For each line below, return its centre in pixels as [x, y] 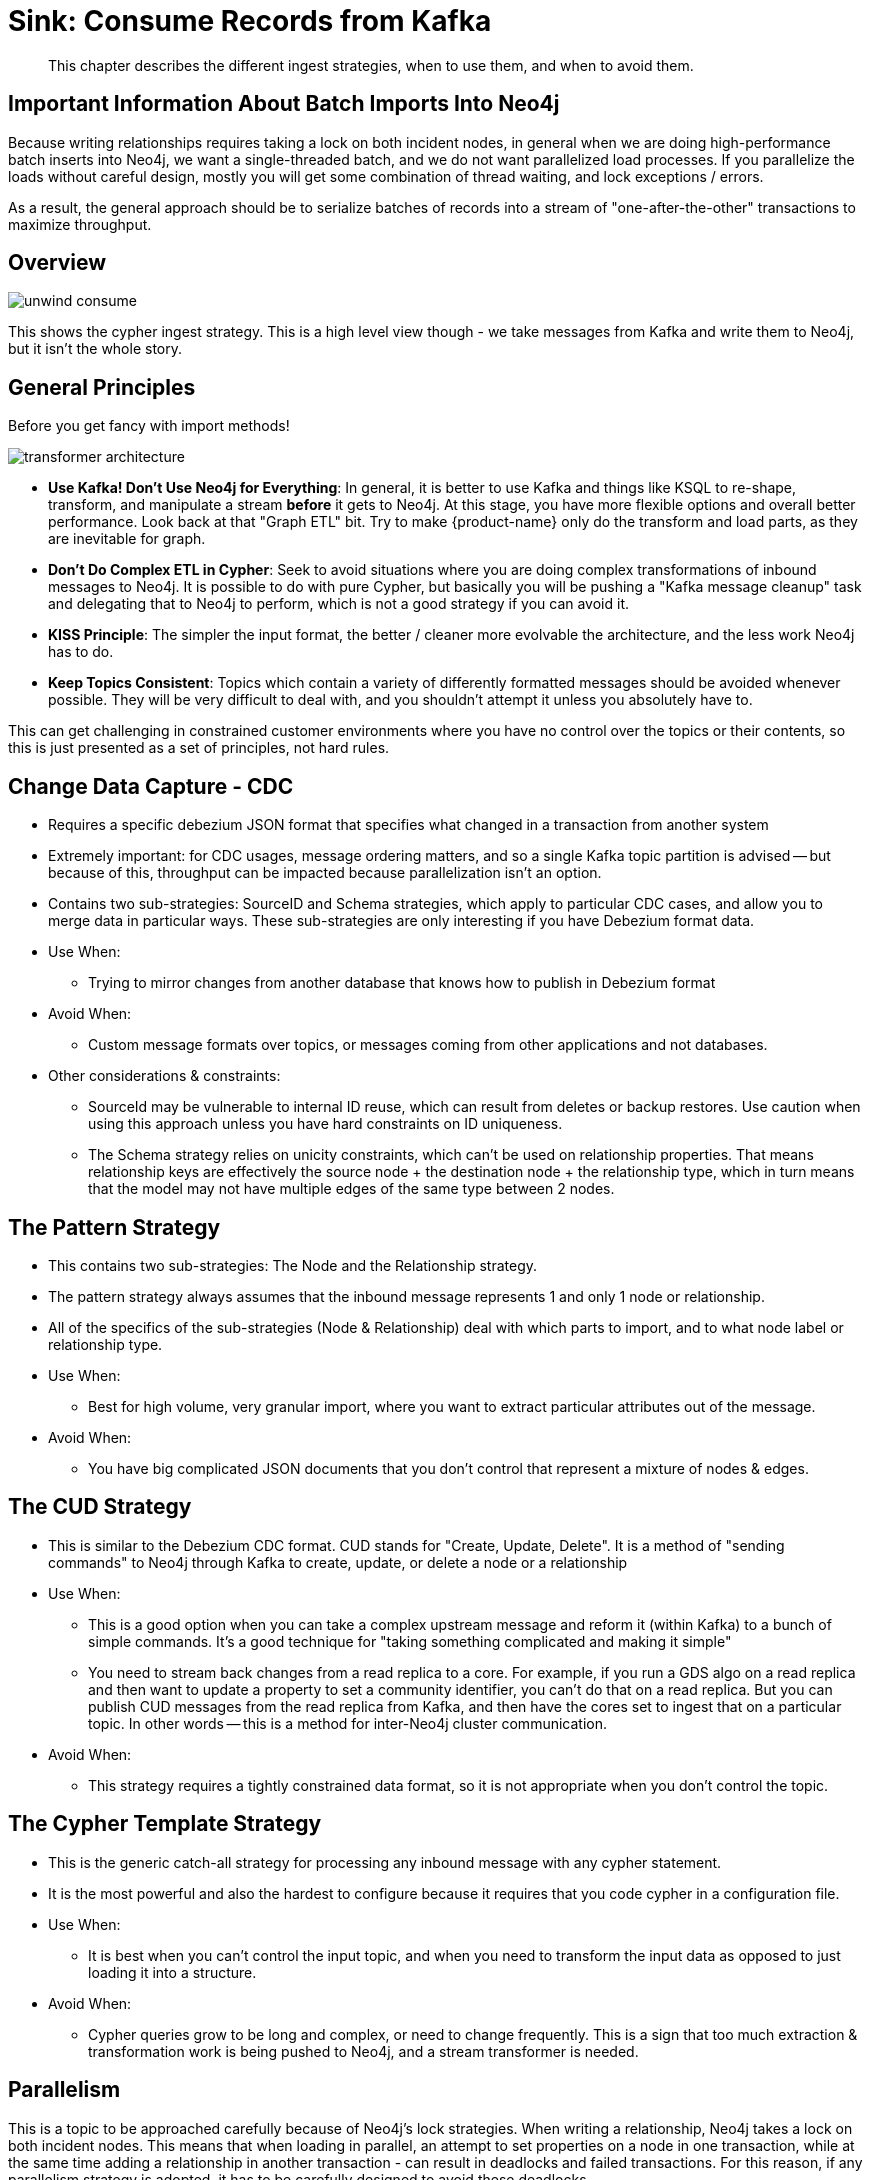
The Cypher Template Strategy [165, 1824]
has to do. [81, 652]
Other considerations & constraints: [164, 1076]
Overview [57, 263]
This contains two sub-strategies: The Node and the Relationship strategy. [293, 1265]
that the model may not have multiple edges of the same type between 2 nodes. [351, 1189]
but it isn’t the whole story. [95, 349]
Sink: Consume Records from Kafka [250, 21]
